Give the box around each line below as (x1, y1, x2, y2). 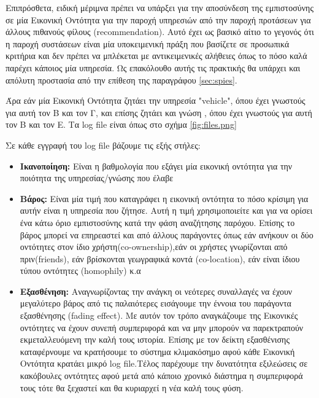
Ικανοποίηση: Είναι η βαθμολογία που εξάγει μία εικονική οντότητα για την (20, 159, 293, 172)
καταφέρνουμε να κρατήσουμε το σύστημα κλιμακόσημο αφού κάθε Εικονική (20, 345, 295, 357)
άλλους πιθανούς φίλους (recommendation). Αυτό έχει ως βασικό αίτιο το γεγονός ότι (6, 25, 314, 38)
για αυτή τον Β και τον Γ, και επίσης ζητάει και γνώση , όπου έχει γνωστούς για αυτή (6, 106, 312, 119)
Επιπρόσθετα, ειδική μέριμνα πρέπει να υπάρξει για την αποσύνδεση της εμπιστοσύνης (6, 1, 313, 14)
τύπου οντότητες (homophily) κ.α (20, 264, 141, 277)
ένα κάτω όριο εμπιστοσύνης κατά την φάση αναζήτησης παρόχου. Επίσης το (20, 216, 295, 228)
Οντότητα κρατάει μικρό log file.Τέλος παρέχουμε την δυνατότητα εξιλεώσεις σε (20, 357, 308, 370)
